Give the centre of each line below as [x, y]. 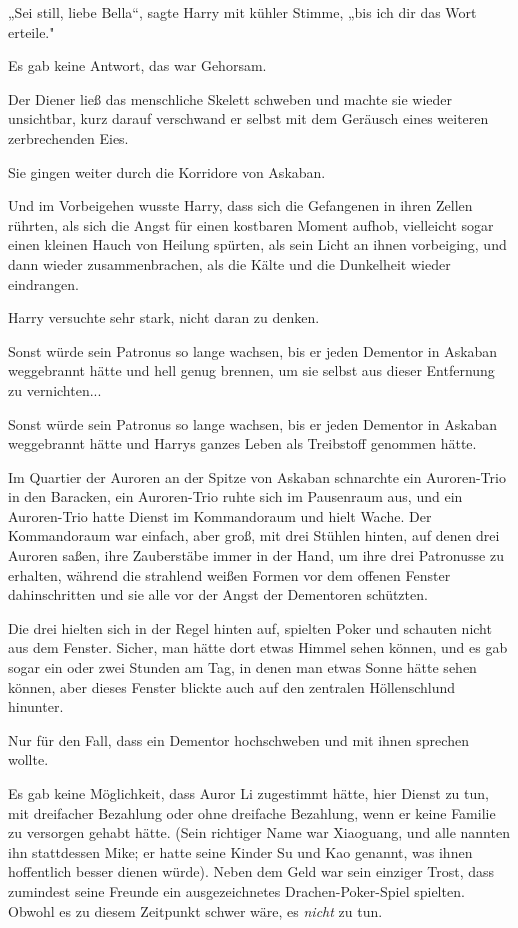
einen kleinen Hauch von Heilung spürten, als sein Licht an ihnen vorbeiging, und [257, 244]
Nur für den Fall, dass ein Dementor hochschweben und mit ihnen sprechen [238, 739]
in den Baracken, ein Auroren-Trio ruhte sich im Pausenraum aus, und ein [235, 496]
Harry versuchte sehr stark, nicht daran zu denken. [164, 317]
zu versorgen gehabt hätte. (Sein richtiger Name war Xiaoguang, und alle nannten [259, 832]
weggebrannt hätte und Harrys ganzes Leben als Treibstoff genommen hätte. [242, 443]
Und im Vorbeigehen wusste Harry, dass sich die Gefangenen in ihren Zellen [240, 205]
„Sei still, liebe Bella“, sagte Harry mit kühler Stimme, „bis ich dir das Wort [242, 12]
